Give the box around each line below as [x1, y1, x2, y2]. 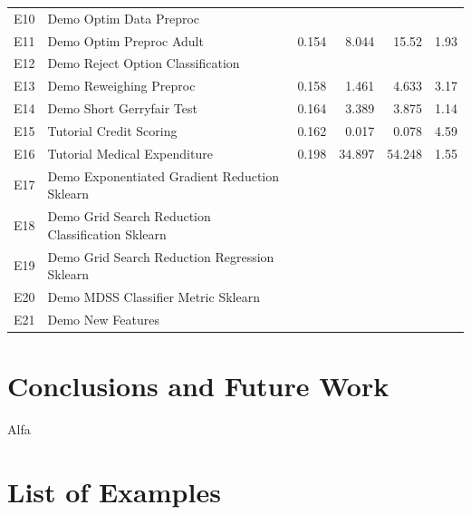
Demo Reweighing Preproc [47, 76, 196, 95]
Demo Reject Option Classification [47, 53, 240, 73]
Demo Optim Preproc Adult [47, 31, 204, 50]
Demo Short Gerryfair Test [47, 99, 197, 118]
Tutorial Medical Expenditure [47, 143, 213, 162]
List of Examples [7, 472, 221, 510]
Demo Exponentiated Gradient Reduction [47, 166, 280, 185]
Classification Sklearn [47, 224, 167, 243]
